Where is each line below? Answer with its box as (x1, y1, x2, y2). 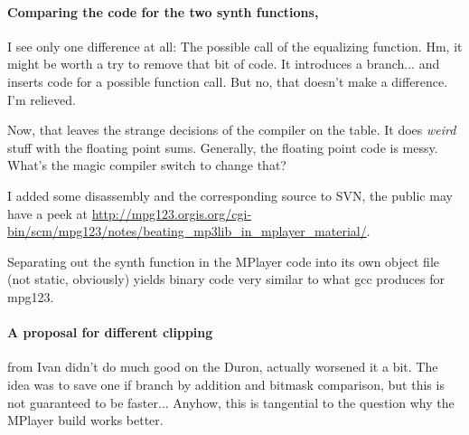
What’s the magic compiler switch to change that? (7, 156, 286, 175)
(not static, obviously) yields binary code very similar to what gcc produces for (7, 270, 445, 288)
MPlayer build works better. (7, 411, 164, 430)
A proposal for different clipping (7, 323, 213, 342)
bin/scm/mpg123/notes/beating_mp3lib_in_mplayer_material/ (7, 222, 367, 241)
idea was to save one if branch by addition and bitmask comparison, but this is (7, 374, 445, 393)
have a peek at (7, 203, 89, 222)
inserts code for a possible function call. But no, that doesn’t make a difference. (7, 71, 448, 90)
